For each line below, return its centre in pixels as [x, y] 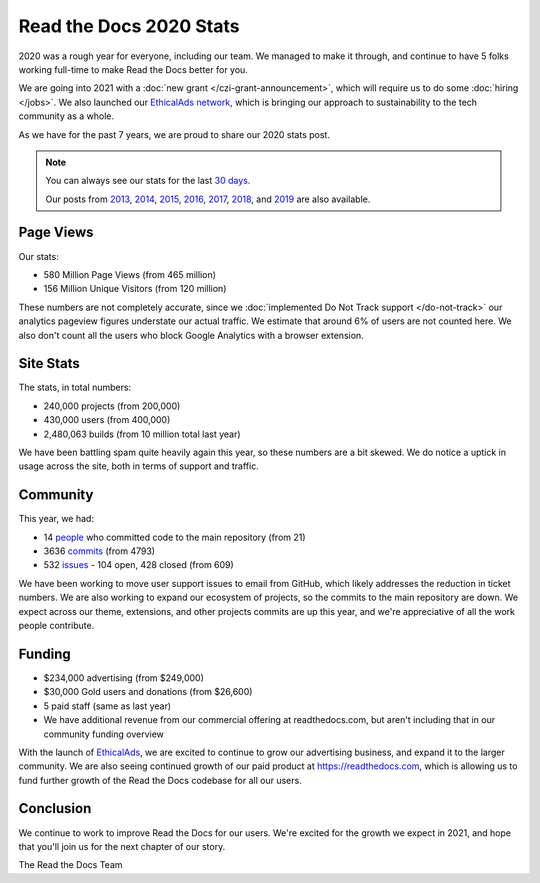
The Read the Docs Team [71, 865]
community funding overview [104, 734]
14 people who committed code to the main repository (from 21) [174, 537]
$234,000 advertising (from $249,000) [124, 677]
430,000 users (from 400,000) [107, 420]
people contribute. [56, 626]
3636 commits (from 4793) [99, 551]
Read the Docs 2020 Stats [129, 26]
